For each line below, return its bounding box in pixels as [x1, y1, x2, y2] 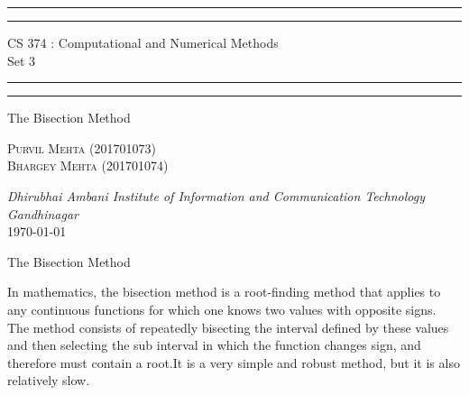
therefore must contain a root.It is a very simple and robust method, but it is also [7, 353, 460, 372]
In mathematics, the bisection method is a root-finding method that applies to [7, 282, 441, 301]
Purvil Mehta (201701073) [7, 138, 156, 157]
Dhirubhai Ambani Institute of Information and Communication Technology [7, 186, 425, 205]
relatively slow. [7, 371, 90, 390]
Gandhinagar [7, 204, 78, 223]
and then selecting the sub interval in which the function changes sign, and [7, 335, 421, 354]
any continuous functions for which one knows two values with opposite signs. [7, 299, 437, 318]
